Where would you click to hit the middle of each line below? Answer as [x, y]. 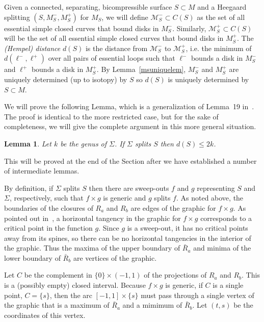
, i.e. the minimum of [219, 48]
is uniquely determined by [208, 79]
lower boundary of [32, 257]
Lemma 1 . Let [28, 143]
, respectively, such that [46, 198]
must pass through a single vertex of [197, 295]
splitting [17, 17]
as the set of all [221, 17]
